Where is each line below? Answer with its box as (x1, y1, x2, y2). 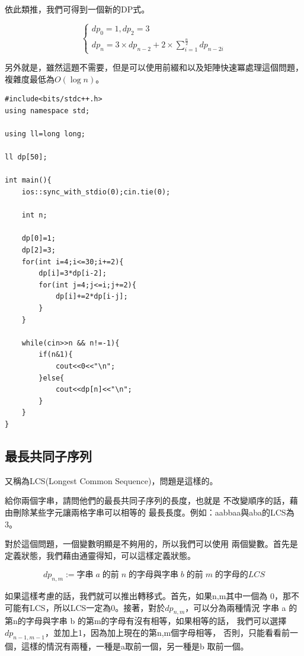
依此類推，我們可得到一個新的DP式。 (5, 3, 150, 15)
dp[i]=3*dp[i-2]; (39, 269, 107, 278)
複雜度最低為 (5, 72, 55, 85)
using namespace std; (5, 106, 90, 115)
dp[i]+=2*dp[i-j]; (55, 292, 128, 301)
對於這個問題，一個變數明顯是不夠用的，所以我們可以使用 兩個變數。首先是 (5, 537, 298, 550)
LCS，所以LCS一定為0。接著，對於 (29, 601, 165, 613)
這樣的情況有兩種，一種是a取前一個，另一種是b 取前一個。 (21, 639, 249, 652)
